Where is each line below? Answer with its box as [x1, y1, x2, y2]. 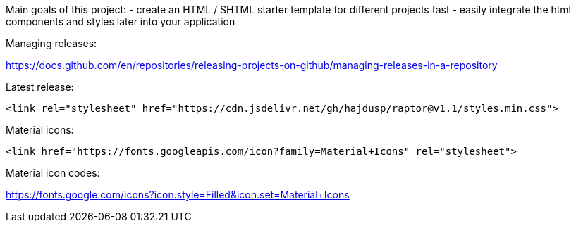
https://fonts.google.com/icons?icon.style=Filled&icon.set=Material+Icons [6, 189, 350, 201]
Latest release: [6, 81, 74, 93]
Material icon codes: [6, 167, 100, 179]
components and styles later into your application [6, 15, 235, 27]
